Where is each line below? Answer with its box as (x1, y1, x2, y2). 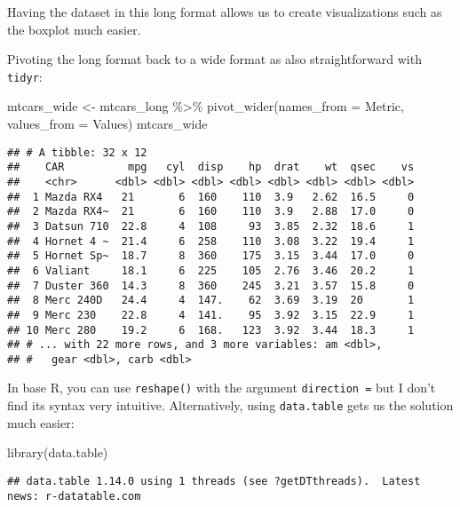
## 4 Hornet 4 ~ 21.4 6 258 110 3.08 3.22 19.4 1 (7, 234, 415, 248)
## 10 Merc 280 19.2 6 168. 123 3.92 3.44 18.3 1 (7, 323, 415, 337)
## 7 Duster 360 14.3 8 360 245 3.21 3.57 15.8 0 (7, 279, 415, 292)
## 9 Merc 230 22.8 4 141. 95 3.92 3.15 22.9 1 (7, 308, 415, 321)
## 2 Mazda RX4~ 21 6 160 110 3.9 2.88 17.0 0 (7, 205, 415, 218)
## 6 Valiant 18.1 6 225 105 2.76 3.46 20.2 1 (7, 264, 415, 277)
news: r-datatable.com (7, 489, 141, 503)
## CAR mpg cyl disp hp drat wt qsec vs (7, 161, 415, 174)
